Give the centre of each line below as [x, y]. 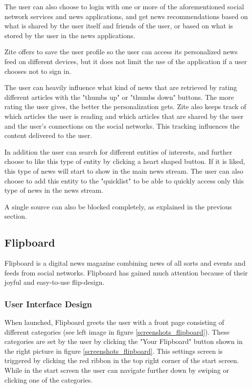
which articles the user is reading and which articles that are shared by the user [124, 116]
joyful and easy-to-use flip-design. [55, 282]
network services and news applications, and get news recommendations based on [126, 16]
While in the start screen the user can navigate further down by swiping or [117, 370]
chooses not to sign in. [38, 71]
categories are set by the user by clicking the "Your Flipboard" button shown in [124, 341]
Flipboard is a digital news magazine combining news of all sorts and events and [125, 263]
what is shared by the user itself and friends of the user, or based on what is [119, 26]
